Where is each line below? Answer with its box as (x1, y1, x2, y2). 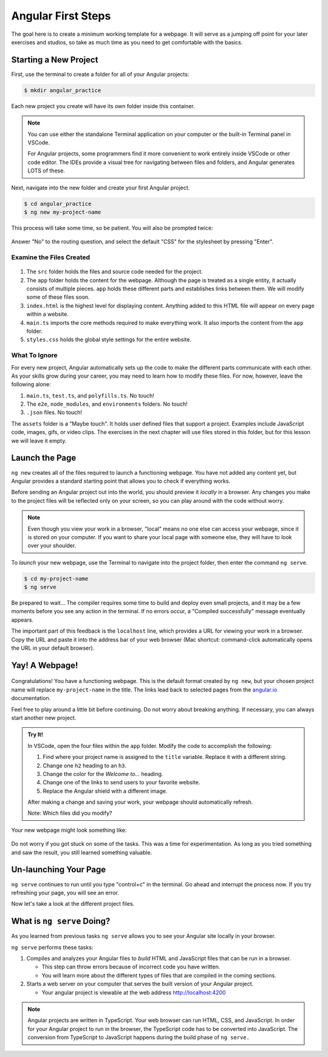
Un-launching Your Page (11, 865, 106, 875)
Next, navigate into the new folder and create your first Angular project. (11, 184, 190, 191)
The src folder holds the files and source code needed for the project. (26, 268, 203, 276)
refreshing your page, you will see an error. (11, 889, 120, 896)
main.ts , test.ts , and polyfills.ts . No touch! (26, 392, 155, 399)
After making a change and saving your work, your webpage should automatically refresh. (27, 798, 253, 806)
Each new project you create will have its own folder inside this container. (11, 102, 195, 109)
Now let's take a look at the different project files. (11, 900, 135, 908)
